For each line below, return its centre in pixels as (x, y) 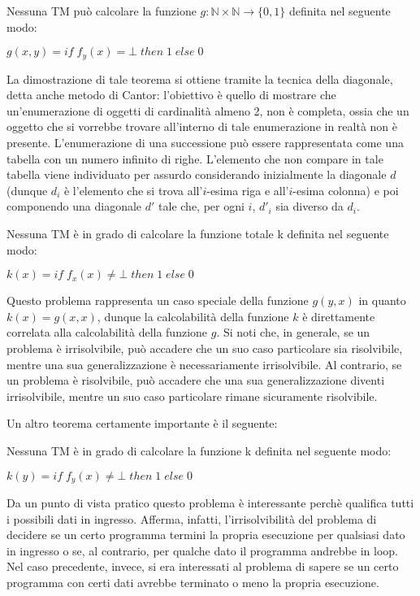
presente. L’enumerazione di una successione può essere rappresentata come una (205, 143)
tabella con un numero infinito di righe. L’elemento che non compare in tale (195, 158)
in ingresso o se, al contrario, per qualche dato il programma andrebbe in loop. (202, 550)
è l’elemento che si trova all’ (133, 190)
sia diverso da (310, 206)
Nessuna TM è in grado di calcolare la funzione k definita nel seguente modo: (199, 450)
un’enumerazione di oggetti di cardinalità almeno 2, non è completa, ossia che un (208, 110)
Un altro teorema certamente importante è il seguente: (142, 423)
